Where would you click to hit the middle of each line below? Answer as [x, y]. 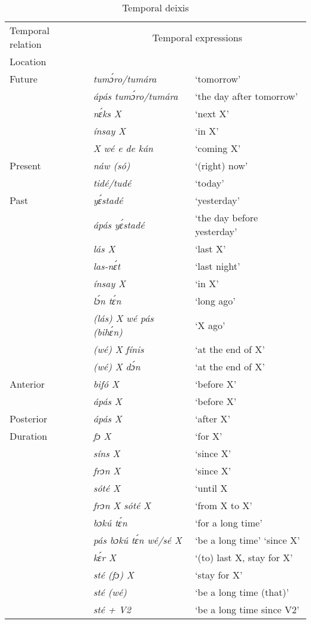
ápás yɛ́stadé [119, 224]
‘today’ [210, 183]
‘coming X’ [218, 148]
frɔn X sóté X [122, 505]
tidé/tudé [112, 183]
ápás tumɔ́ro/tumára [135, 96]
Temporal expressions [197, 37]
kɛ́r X [104, 557]
